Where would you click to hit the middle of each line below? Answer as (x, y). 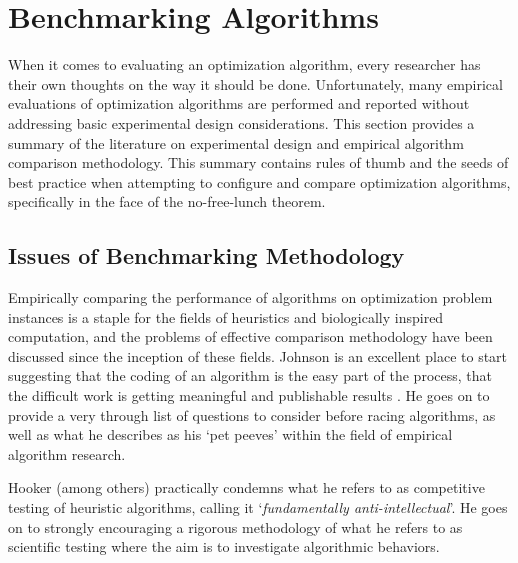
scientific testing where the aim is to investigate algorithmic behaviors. (224, 546)
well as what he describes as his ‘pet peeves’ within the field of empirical (230, 434)
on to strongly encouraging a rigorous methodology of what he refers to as (235, 526)
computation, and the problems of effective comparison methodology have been (250, 336)
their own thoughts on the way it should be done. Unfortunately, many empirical (255, 83)
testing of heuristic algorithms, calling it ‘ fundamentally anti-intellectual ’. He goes (258, 507)
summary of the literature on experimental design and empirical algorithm (236, 142)
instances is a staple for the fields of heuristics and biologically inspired (226, 316)
